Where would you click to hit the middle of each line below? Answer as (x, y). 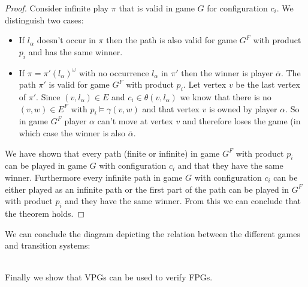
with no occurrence (114, 72)
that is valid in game (157, 8)
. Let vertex (205, 84)
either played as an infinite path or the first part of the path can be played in (147, 189)
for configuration (237, 8)
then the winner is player (227, 72)
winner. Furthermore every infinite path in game (94, 177)
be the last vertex (268, 84)
